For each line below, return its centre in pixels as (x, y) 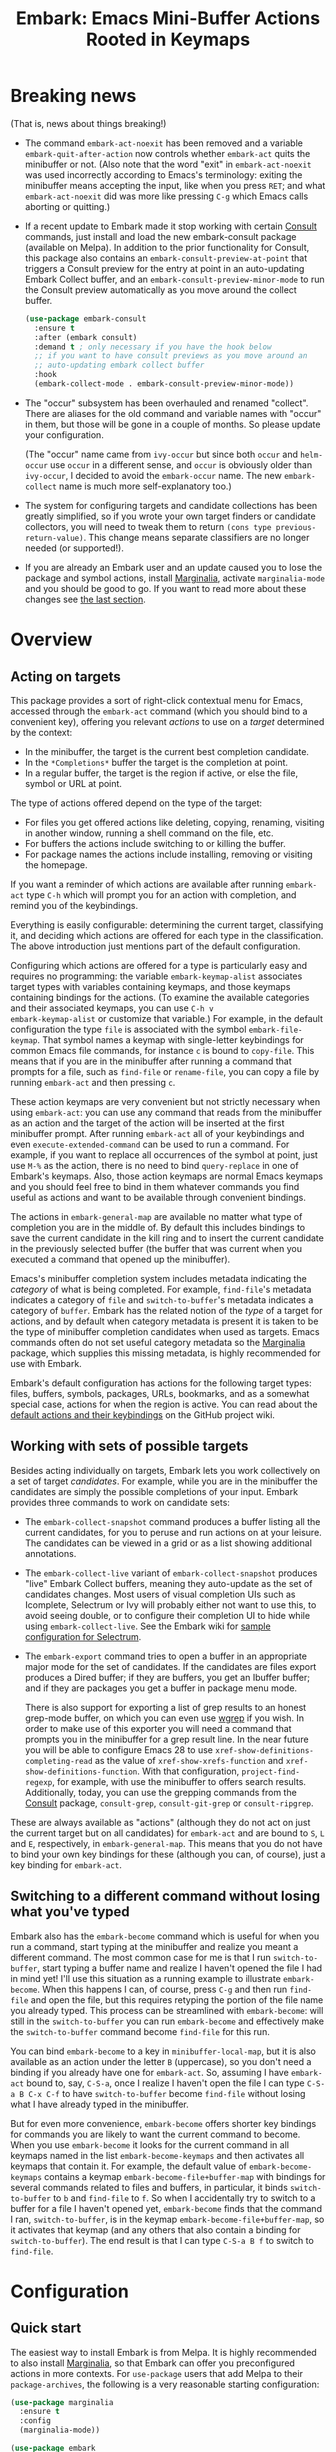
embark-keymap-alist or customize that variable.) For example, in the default (166, 1018)
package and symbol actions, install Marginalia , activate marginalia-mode (174, 578)
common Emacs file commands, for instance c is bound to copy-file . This (162, 1050)
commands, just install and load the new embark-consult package (160, 236)
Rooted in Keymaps (168, 39)
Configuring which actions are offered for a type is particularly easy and (159, 965)
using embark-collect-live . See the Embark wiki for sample (148, 1626)
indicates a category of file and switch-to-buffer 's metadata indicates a (162, 1299)
